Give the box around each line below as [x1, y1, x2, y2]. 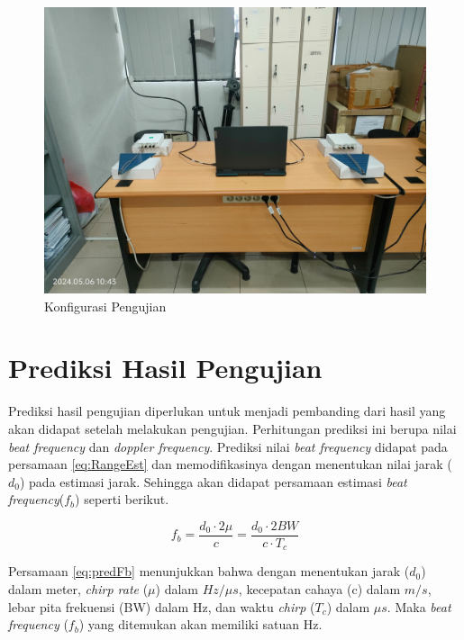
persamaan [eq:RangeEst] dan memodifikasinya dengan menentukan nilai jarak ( [8, 455, 452, 473]
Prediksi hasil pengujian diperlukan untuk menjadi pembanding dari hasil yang [8, 401, 446, 420]
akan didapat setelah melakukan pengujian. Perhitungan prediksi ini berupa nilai [8, 419, 457, 437]
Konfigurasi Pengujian [44, 296, 167, 315]
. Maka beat [387, 597, 451, 616]
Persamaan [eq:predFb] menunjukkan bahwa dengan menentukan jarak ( [8, 562, 410, 581]
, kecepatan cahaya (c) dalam [238, 579, 401, 598]
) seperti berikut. [75, 490, 169, 509]
